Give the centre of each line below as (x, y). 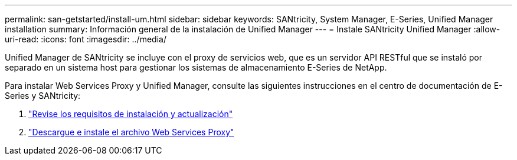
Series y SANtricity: (43, 96)
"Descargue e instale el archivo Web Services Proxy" (131, 132)
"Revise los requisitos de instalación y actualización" (131, 114)
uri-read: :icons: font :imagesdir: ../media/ (86, 39)
